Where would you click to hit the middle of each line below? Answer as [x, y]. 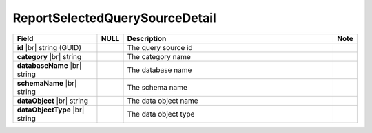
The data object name [163, 101]
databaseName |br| [49, 65]
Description [147, 38]
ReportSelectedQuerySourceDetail [114, 18]
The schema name [157, 87]
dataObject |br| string [53, 101]
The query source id [160, 47]
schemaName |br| [47, 83]
